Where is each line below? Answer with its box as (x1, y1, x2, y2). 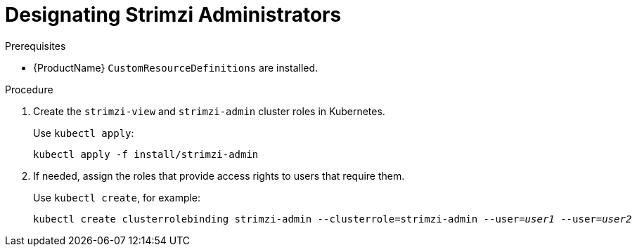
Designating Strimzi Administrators (5, 3, 342, 27)
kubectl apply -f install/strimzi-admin (33, 148, 259, 160)
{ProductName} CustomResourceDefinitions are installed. (33, 61, 318, 74)
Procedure (5, 83, 53, 95)
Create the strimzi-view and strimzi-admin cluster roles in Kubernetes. (33, 105, 385, 117)
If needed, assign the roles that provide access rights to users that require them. (33, 169, 405, 182)
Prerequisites (5, 39, 66, 52)
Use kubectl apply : (33, 126, 134, 139)
